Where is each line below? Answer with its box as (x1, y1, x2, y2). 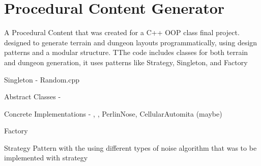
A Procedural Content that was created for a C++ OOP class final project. (4, 27, 240, 38)
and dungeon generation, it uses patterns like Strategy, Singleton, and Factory (4, 57, 248, 67)
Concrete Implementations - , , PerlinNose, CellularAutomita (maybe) (4, 108, 222, 119)
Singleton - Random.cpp (4, 74, 79, 85)
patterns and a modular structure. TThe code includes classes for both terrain (4, 47, 248, 58)
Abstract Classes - (4, 91, 61, 102)
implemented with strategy (4, 152, 88, 163)
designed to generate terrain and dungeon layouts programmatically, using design (4, 37, 257, 47)
